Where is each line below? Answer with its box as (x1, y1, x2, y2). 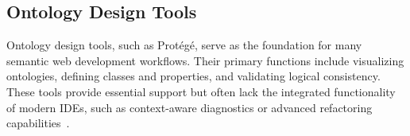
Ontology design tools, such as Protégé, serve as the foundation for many (6, 37, 362, 53)
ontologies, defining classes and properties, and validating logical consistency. (6, 68, 381, 84)
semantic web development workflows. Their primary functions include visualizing (6, 52, 404, 68)
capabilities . (6, 115, 70, 131)
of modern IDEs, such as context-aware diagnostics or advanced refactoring (6, 99, 373, 115)
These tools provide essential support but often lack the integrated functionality (6, 83, 396, 99)
